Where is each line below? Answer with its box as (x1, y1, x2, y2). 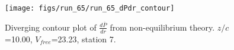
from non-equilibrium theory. (110, 21, 215, 33)
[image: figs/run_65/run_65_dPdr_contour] (5, 4, 175, 12)
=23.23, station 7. (51, 32, 116, 45)
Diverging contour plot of (5, 21, 97, 33)
